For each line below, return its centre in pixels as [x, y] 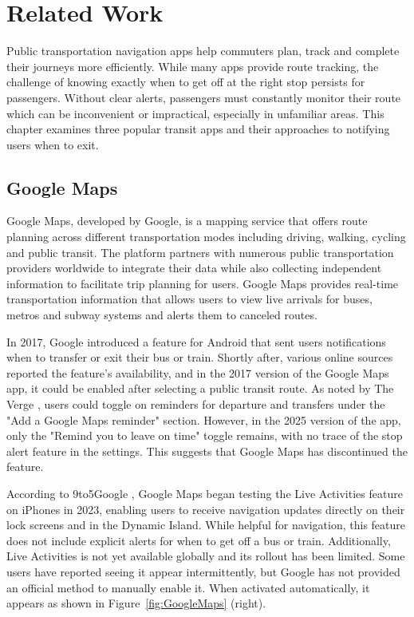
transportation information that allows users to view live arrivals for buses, [189, 299]
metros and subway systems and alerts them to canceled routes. [162, 315]
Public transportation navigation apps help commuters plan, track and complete [203, 51]
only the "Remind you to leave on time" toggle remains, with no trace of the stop [205, 435]
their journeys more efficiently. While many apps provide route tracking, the [193, 66]
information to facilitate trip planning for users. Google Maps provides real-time [203, 283]
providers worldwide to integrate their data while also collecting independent [194, 268]
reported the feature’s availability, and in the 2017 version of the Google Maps [198, 372]
